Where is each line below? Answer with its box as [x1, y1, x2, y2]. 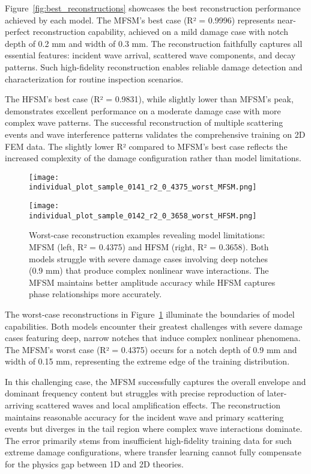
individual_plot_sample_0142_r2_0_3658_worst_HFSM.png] [29, 211, 257, 220]
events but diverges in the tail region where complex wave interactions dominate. [5, 422, 303, 435]
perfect [5, 25, 31, 38]
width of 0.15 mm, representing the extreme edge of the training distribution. [5, 355, 290, 368]
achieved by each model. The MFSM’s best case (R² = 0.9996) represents [5, 13, 275, 26]
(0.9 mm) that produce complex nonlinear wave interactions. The [29, 264, 269, 277]
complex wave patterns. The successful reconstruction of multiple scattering [5, 116, 283, 129]
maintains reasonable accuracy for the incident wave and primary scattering [5, 410, 284, 423]
